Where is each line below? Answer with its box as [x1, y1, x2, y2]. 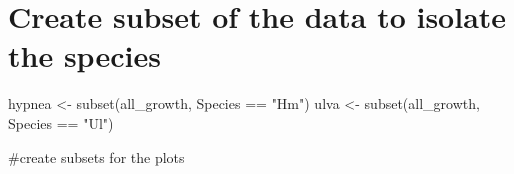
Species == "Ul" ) [8, 112, 114, 133]
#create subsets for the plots [8, 146, 185, 167]
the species [8, 35, 161, 76]
